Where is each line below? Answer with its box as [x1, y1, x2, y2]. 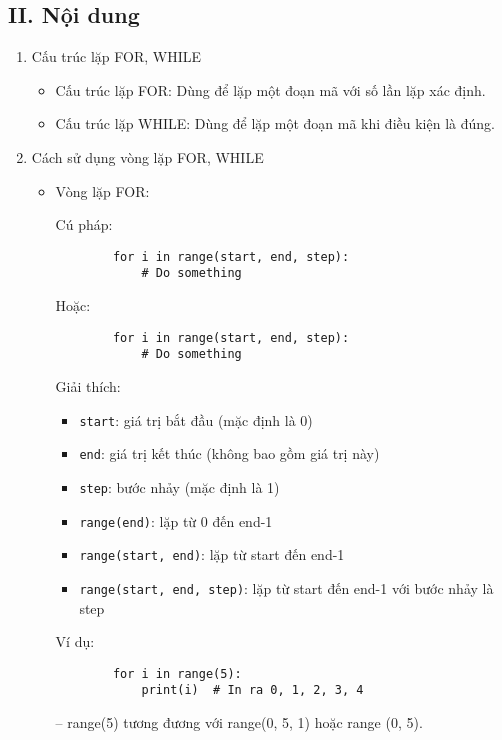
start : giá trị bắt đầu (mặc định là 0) [79, 409, 313, 430]
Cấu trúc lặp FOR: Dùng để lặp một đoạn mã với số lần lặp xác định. [55, 79, 486, 100]
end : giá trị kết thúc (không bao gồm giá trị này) [79, 443, 380, 464]
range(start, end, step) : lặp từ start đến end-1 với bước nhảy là [79, 577, 494, 598]
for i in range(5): [112, 666, 242, 681]
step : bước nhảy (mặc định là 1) [79, 476, 280, 497]
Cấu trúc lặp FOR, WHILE [31, 46, 202, 67]
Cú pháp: [55, 214, 113, 235]
